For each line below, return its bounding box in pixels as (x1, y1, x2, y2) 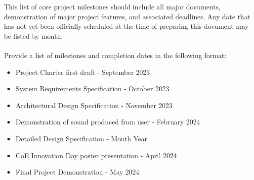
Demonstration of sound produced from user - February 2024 (15, 117, 200, 127)
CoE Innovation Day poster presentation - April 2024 (15, 150, 177, 160)
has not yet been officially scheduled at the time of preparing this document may (4, 21, 249, 31)
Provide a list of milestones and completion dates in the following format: (4, 50, 227, 60)
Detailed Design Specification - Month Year (15, 133, 147, 143)
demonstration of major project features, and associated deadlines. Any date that (4, 11, 251, 21)
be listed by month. (4, 30, 63, 41)
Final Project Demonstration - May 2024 (15, 167, 139, 177)
